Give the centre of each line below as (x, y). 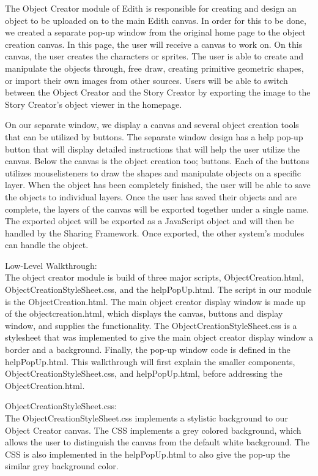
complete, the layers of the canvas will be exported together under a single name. (157, 209)
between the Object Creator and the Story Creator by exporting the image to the (158, 92)
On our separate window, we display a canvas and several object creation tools (152, 125)
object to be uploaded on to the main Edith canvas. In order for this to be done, (156, 20)
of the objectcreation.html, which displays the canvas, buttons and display (144, 313)
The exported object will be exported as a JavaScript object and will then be (150, 221)
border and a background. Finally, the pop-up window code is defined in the (148, 349)
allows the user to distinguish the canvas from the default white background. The (157, 442)
